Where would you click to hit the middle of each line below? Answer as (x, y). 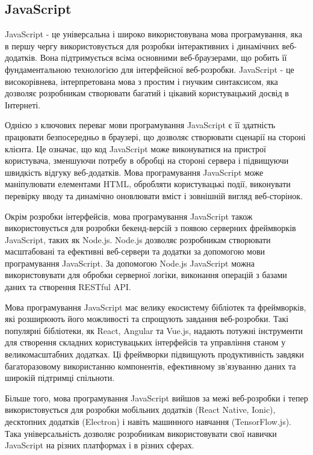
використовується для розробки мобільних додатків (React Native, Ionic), (140, 410)
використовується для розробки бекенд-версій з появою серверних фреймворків (150, 228)
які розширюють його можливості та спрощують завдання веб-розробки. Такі (147, 319)
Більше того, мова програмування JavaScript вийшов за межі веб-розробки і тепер (156, 398)
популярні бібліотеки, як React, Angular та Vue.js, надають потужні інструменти (154, 330)
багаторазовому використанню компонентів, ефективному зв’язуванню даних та (150, 366)
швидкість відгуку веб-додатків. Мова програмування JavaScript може (134, 172)
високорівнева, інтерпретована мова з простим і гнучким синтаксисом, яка (141, 81)
